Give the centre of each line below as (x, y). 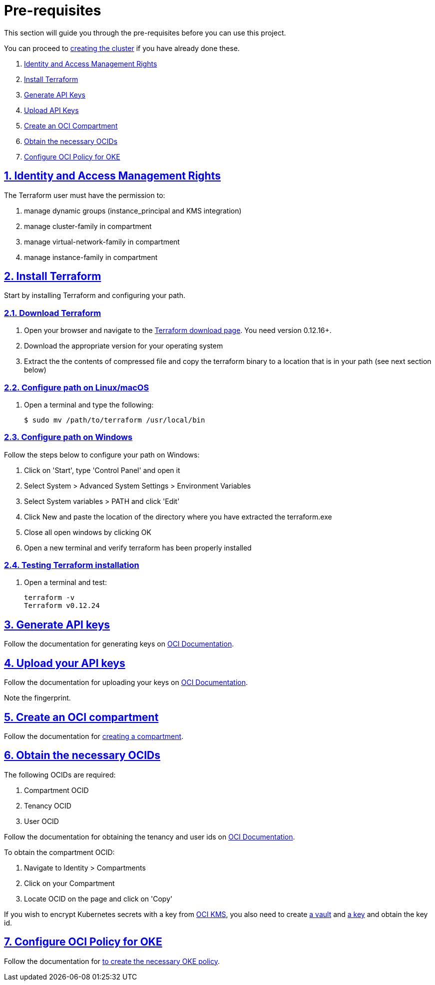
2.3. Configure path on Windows (68, 437)
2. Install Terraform (53, 276)
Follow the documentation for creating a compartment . (94, 736)
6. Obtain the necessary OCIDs (82, 755)
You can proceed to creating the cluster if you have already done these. (122, 48)
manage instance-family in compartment (91, 257)
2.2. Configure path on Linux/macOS (77, 387)
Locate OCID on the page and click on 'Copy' (98, 898)
